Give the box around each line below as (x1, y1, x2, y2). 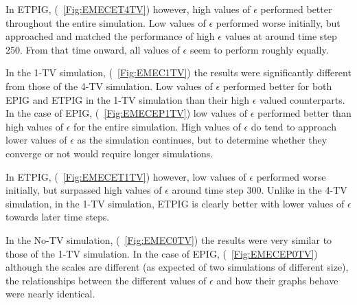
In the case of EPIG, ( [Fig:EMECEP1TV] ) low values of (5, 106, 248, 120)
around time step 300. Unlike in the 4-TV (172, 183, 347, 197)
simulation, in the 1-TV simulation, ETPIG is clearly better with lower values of (5, 196, 345, 210)
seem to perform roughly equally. (189, 42, 329, 56)
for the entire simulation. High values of (73, 119, 241, 133)
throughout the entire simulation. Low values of (5, 15, 206, 30)
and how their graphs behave (216, 273, 338, 287)
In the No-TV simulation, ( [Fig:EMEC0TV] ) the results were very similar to (5, 232, 332, 247)
